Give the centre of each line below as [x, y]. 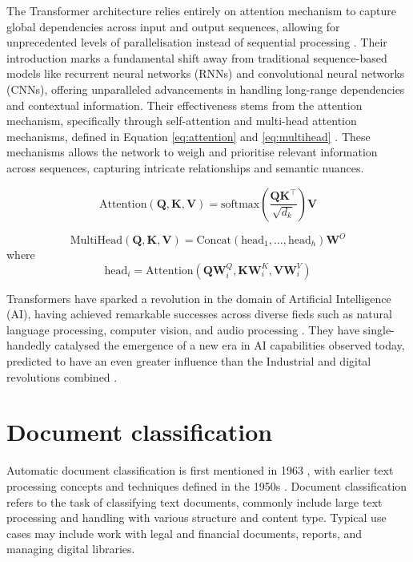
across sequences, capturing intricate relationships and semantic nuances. [185, 167]
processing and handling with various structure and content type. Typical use [196, 518]
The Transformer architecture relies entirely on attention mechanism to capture [202, 10]
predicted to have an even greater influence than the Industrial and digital [189, 361]
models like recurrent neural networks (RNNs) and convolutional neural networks [206, 73]
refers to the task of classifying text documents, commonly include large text [194, 501]
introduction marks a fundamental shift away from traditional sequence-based [197, 57]
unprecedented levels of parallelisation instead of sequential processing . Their [197, 42]
